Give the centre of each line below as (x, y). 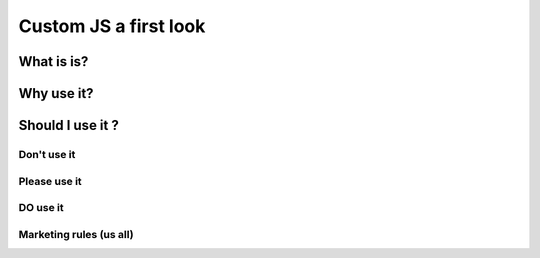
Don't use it (47, 154)
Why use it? (56, 93)
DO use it (41, 208)
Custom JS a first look (112, 26)
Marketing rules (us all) (76, 234)
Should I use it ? (68, 125)
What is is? (53, 61)
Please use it (50, 181)
